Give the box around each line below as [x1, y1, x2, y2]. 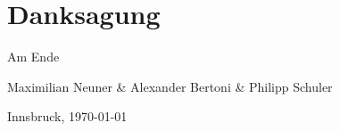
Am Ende [7, 47, 60, 66]
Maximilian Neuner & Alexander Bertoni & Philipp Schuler [7, 77, 333, 95]
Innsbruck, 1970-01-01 [7, 107, 128, 126]
